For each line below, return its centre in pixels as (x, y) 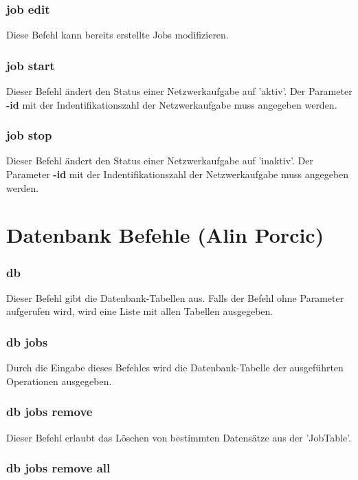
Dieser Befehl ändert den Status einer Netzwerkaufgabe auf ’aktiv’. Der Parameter (179, 91)
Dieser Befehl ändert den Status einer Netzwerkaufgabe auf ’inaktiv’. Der (160, 161)
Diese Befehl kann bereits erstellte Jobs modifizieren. (118, 35)
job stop (29, 135)
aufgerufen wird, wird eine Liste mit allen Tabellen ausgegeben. (140, 311)
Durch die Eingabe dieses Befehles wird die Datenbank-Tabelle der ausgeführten (175, 368)
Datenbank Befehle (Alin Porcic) (165, 235)
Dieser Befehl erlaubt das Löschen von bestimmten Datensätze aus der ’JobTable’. (179, 437)
